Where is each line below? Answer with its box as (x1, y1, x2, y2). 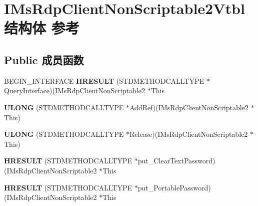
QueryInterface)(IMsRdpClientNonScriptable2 (4, 85, 145, 96)
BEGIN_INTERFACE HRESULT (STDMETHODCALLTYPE (4, 75, 204, 86)
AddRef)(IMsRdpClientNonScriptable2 (129, 102, 248, 112)
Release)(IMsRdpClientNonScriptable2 (129, 129, 248, 139)
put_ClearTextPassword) (137, 155, 215, 166)
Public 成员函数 (4, 52, 84, 67)
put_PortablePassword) (137, 182, 211, 192)
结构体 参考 (4, 18, 79, 38)
